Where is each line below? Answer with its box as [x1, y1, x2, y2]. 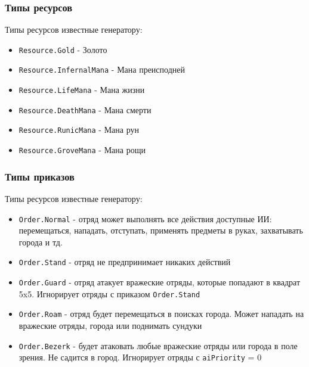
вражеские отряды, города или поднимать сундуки [18, 319, 202, 332]
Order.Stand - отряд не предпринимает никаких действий [18, 256, 231, 268]
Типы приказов [5, 169, 75, 183]
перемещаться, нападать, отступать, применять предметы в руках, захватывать [18, 224, 303, 237]
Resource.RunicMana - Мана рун [18, 123, 139, 136]
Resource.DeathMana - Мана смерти [18, 103, 152, 116]
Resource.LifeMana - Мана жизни [18, 83, 145, 96]
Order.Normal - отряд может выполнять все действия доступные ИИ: [18, 212, 272, 225]
